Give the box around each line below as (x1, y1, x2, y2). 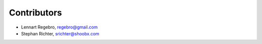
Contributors (9, 7, 63, 18)
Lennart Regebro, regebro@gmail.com (21, 24, 98, 30)
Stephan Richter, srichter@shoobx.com (21, 30, 99, 36)
